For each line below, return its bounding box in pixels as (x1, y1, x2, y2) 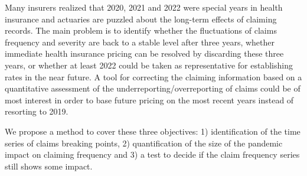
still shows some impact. (5, 159, 93, 172)
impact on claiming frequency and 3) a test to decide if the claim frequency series (5, 148, 300, 161)
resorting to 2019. (5, 105, 68, 118)
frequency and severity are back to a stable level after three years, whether (5, 35, 275, 48)
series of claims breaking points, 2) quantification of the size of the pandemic (5, 136, 283, 149)
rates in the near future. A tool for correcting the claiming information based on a (5, 70, 302, 83)
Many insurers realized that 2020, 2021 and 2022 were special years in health (5, 1, 283, 13)
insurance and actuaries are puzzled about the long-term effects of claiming (5, 12, 277, 25)
